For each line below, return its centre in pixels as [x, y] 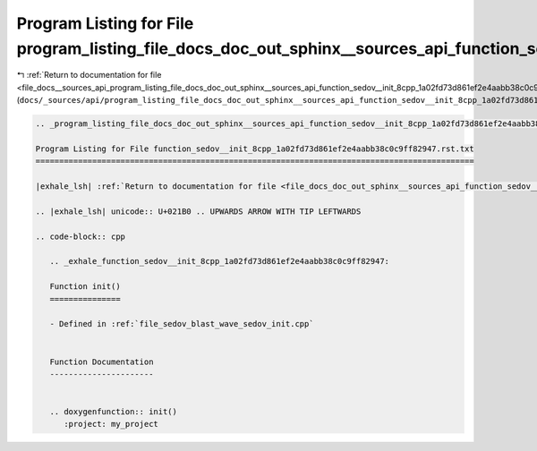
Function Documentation [102, 362]
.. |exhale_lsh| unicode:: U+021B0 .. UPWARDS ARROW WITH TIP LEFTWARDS [198, 211]
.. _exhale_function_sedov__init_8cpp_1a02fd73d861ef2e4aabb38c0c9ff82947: [219, 261]
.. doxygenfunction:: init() [114, 412]
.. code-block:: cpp [80, 236]
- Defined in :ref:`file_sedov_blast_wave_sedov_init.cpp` [182, 324]
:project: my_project [111, 424]
